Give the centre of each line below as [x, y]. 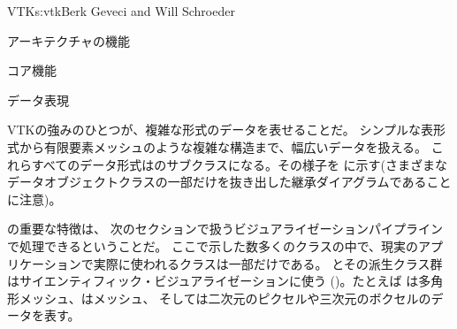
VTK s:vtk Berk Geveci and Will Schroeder [121, 11]
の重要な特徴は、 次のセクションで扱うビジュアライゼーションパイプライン [225, 229]
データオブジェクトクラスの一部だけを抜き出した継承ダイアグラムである [217, 182]
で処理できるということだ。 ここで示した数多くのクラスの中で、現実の [213, 245]
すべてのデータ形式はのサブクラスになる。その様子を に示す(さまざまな [240, 164]
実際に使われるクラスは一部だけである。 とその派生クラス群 [268, 263]
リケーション [44, 263]
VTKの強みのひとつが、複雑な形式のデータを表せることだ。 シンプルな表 [221, 130]
